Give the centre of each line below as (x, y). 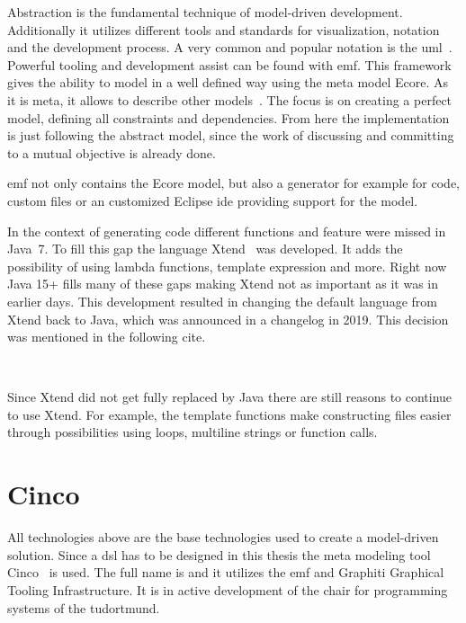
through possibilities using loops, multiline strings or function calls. (193, 432)
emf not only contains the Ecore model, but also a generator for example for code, (233, 183)
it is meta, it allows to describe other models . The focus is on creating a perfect (230, 99)
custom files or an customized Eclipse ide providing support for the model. (213, 200)
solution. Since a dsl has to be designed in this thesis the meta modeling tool (219, 554)
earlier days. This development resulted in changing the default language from (222, 301)
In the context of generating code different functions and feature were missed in (227, 231)
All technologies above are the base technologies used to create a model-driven (223, 537)
